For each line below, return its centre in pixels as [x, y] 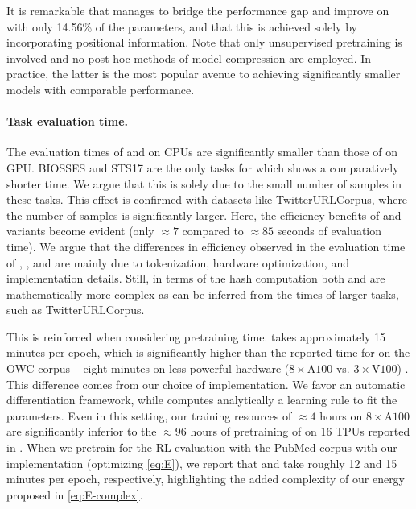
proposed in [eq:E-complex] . [75, 494]
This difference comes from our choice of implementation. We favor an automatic [206, 384]
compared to [213, 231]
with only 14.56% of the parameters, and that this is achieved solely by [182, 26]
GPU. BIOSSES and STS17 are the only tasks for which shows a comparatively [203, 167]
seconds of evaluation [330, 231]
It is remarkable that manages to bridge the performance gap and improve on [198, 10]
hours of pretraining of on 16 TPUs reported [300, 431]
